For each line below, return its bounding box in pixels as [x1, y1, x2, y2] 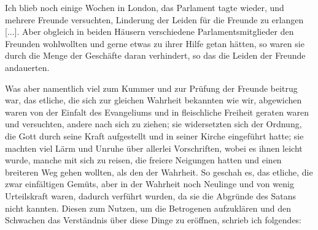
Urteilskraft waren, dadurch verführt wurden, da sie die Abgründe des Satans [5, 189, 296, 202]
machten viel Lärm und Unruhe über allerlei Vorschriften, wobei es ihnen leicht [5, 141, 303, 154]
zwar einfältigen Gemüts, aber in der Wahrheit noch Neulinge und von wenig [5, 177, 294, 190]
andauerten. [5, 61, 50, 73]
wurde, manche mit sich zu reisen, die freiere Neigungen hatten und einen [5, 154, 282, 166]
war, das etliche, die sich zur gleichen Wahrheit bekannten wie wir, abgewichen [5, 94, 302, 106]
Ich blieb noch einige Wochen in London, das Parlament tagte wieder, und [5, 1, 284, 13]
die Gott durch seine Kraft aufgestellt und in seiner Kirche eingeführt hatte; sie [5, 129, 304, 142]
